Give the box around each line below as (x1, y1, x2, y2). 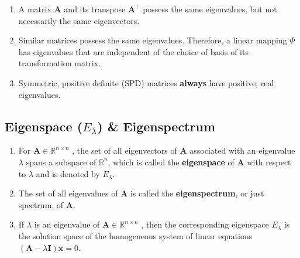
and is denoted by (36, 167, 100, 179)
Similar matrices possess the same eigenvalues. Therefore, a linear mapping (18, 34, 287, 46)
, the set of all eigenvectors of (72, 144, 177, 157)
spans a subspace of (26, 155, 96, 168)
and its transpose (64, 3, 126, 15)
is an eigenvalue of (34, 218, 100, 230)
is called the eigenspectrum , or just (130, 187, 264, 199)
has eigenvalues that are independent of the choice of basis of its (18, 45, 249, 57)
